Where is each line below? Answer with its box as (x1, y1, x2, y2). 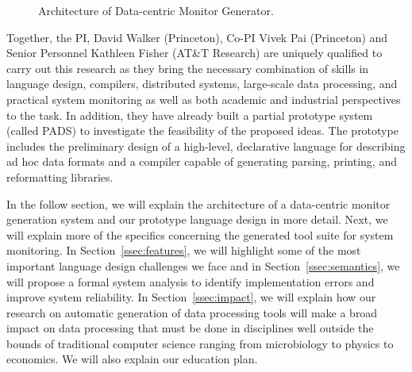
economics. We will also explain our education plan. (6, 351, 258, 367)
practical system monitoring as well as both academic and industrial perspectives (6, 90, 401, 107)
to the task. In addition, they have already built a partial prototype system (6, 106, 373, 123)
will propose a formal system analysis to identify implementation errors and (6, 273, 375, 290)
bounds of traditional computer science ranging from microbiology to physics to (6, 335, 394, 351)
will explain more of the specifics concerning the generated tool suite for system (6, 226, 394, 243)
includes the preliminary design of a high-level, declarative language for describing (6, 137, 406, 154)
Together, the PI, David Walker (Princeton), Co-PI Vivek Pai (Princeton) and (6, 29, 388, 45)
